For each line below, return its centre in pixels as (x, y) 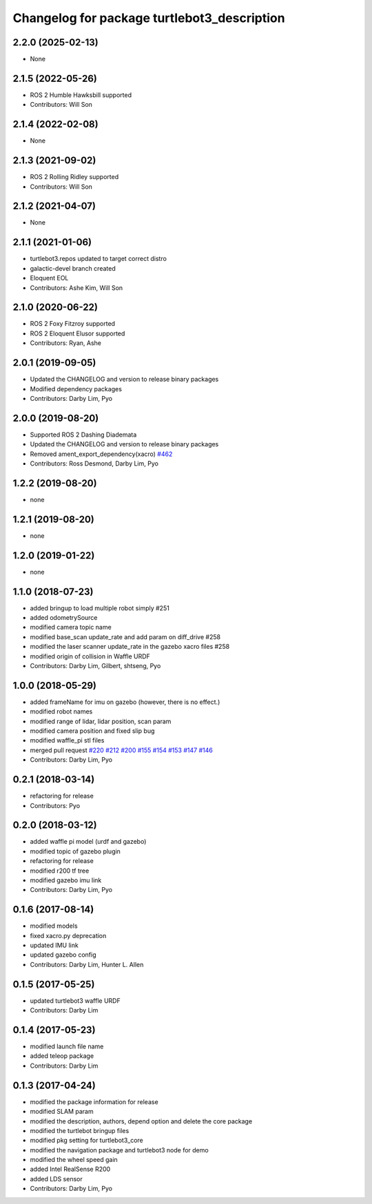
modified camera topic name (71, 627)
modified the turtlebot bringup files (80, 1130)
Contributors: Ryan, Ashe (65, 343)
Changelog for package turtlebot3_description (149, 18)
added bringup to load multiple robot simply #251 (100, 608)
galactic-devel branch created (73, 268)
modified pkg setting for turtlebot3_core (87, 1141)
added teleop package (62, 1056)
